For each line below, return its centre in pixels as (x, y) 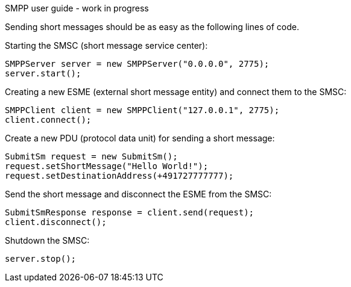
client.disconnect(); (56, 222)
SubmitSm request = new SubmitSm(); (91, 156)
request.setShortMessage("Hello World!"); (107, 166)
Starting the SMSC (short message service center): (106, 45)
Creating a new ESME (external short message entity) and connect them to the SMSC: (176, 92)
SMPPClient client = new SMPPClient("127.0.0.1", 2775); (142, 110)
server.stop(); (41, 259)
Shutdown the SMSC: (47, 240)
